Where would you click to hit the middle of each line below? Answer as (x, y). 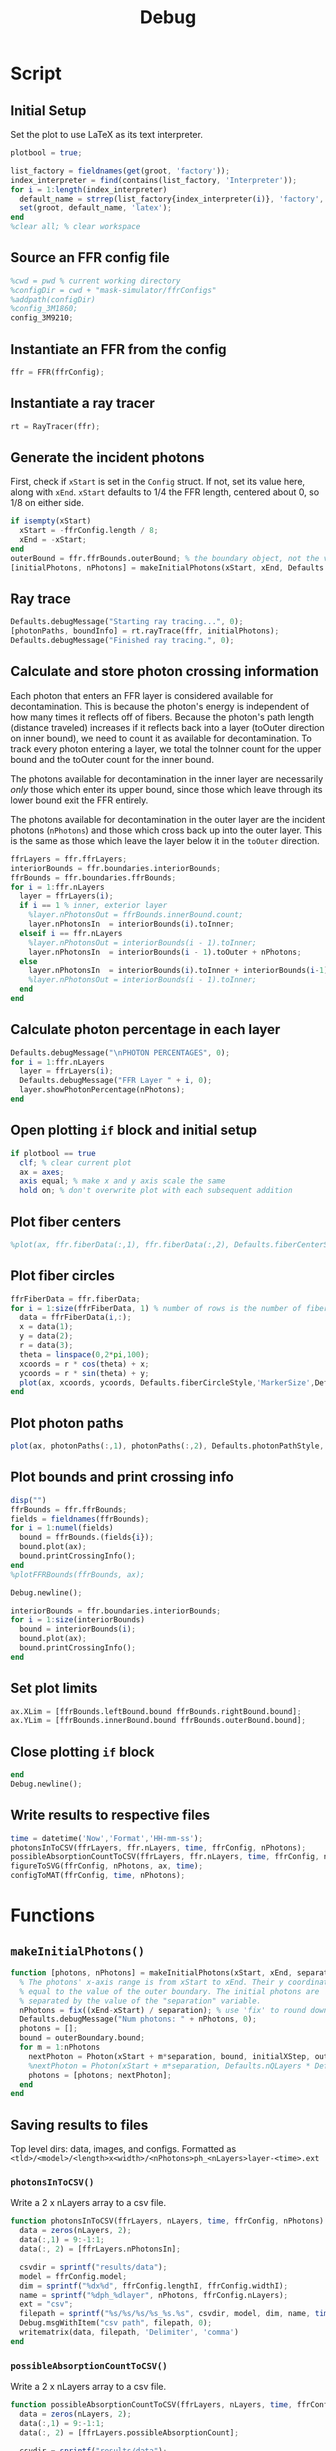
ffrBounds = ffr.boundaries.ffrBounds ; (93, 877)
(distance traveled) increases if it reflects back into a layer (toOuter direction (167, 727)
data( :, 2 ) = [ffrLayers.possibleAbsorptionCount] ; (129, 2432)
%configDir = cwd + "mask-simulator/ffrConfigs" (113, 290)
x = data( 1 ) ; (46, 1327)
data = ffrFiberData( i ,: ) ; (75, 1317)
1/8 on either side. (47, 503)
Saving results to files (79, 2124)
